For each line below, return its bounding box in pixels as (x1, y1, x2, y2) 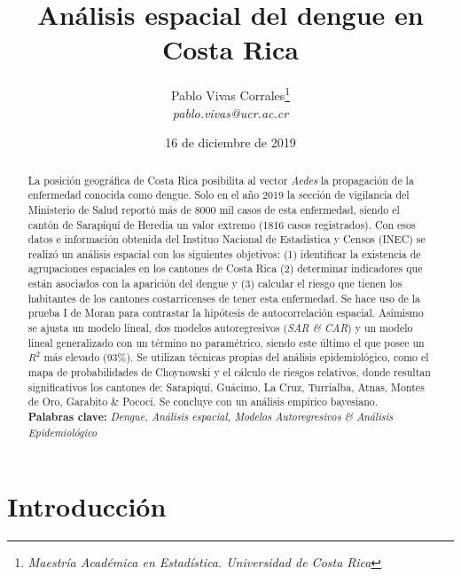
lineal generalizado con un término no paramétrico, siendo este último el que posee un (27, 335, 425, 350)
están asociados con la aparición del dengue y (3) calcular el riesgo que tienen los (27, 276, 402, 291)
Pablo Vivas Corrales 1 (170, 83, 291, 104)
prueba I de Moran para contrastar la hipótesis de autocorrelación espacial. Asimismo (27, 305, 424, 320)
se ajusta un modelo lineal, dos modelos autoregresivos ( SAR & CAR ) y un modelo (27, 320, 413, 335)
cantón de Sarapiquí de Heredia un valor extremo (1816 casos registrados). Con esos (27, 217, 416, 232)
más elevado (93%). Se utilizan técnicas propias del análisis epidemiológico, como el (43, 350, 429, 365)
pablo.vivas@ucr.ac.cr (172, 103, 289, 122)
